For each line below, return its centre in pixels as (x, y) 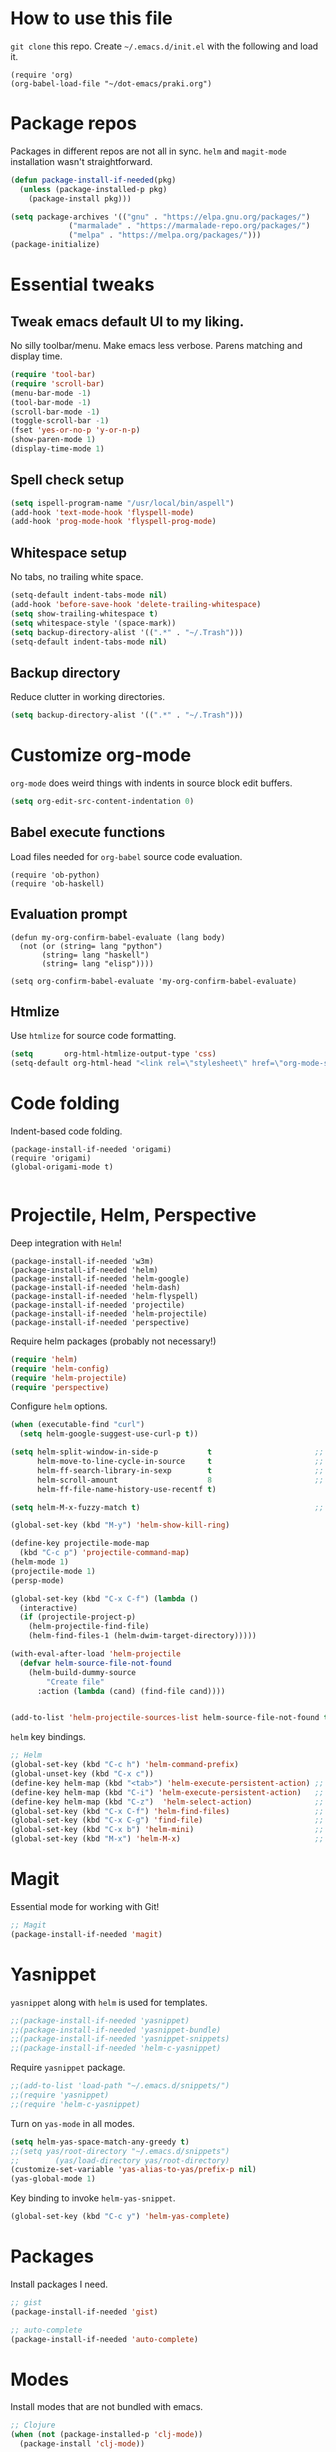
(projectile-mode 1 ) (53, 1571)
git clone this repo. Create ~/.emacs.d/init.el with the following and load (164, 46)
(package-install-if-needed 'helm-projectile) (109, 1313)
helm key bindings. (48, 1737)
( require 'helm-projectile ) (69, 1378)
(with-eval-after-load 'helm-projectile (96, 1654)
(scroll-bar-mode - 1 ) (55, 412)
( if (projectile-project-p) (78, 1617)
